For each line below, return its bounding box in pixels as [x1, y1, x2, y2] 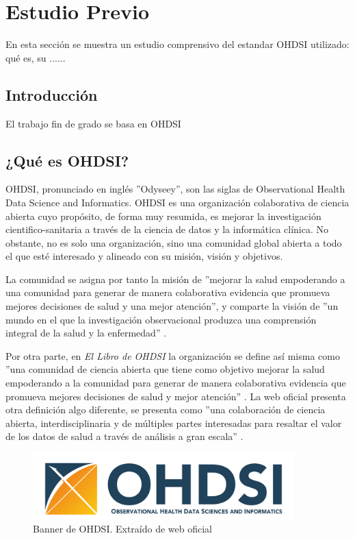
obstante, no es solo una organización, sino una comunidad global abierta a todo [5, 235, 342, 249]
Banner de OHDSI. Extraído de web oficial [33, 522, 213, 536]
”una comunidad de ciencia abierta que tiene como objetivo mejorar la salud [5, 362, 325, 376]
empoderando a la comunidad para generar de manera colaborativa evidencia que [5, 376, 346, 390]
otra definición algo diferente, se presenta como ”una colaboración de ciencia [5, 402, 326, 417]
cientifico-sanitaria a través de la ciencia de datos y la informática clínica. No [5, 222, 329, 236]
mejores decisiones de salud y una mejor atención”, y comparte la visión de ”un [5, 299, 339, 313]
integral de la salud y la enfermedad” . [5, 326, 167, 340]
